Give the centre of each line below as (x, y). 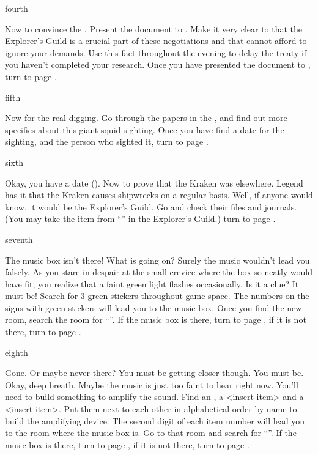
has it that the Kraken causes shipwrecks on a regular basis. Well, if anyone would (159, 195)
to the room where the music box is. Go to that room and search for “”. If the (151, 433)
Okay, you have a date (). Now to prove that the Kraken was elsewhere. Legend (154, 183)
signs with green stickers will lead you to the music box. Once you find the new (153, 307)
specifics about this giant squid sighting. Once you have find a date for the (145, 129)
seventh (19, 239)
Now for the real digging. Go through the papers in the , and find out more (146, 118)
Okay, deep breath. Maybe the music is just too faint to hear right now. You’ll (152, 384)
